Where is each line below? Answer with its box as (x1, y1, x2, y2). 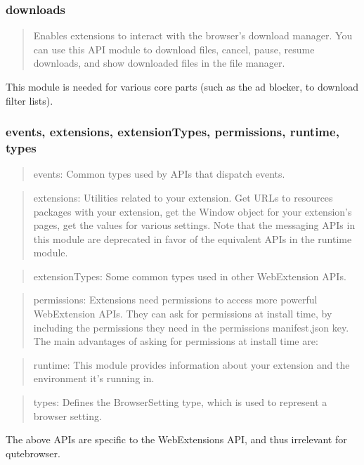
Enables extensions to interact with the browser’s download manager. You (33, 28, 353, 43)
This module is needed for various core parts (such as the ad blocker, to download (6, 79, 358, 93)
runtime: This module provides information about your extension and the (33, 357, 350, 372)
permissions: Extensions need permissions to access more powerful (33, 292, 318, 307)
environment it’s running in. (33, 371, 155, 386)
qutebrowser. (6, 445, 60, 460)
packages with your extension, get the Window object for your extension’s (33, 204, 352, 218)
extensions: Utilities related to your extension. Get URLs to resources (33, 190, 333, 204)
